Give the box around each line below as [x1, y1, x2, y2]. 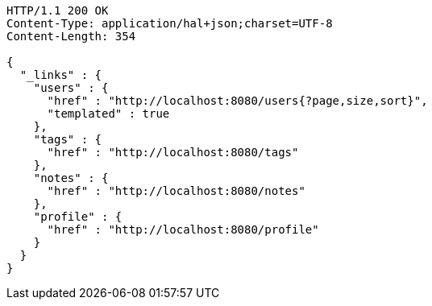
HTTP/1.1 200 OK [6, 4, 109, 17]
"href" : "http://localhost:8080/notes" [47, 184, 305, 197]
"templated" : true [47, 107, 170, 120]
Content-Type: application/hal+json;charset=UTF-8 [6, 17, 333, 30]
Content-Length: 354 [6, 30, 136, 43]
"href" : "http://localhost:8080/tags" [47, 146, 299, 159]
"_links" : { [19, 68, 102, 81]
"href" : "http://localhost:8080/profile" [47, 223, 319, 236]
